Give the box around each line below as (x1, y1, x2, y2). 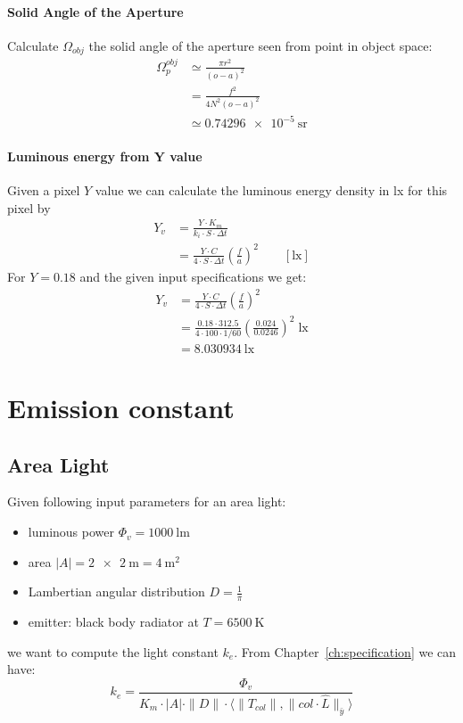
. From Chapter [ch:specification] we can (234, 642, 457, 661)
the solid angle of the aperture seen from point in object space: (88, 36, 433, 54)
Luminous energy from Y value (7, 146, 203, 165)
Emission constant (7, 390, 235, 426)
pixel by (7, 198, 51, 217)
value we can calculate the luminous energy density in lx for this (95, 180, 448, 199)
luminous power (28, 522, 114, 541)
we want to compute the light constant (7, 642, 219, 661)
